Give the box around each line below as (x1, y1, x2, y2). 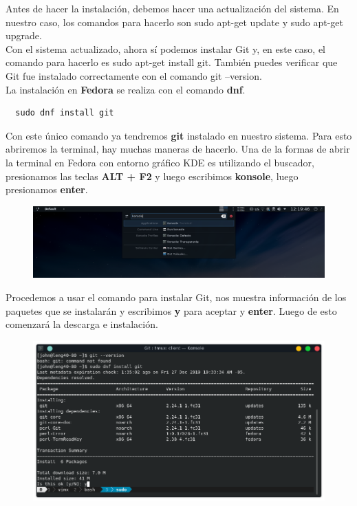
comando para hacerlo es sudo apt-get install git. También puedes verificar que (6, 55, 338, 69)
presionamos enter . (6, 182, 88, 197)
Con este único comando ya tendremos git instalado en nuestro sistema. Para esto (6, 128, 352, 142)
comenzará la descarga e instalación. (6, 317, 158, 331)
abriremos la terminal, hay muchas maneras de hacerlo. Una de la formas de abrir (6, 142, 350, 156)
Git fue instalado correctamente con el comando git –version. (6, 68, 262, 82)
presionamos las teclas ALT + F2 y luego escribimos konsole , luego (6, 168, 299, 183)
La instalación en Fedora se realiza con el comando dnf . (6, 82, 246, 96)
